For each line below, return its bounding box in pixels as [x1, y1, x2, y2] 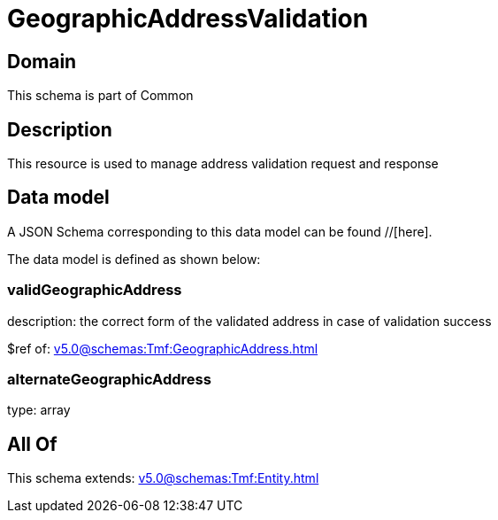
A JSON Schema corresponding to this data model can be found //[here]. [7, 223, 433, 239]
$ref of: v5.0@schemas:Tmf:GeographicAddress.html [7, 340, 318, 356]
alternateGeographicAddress [7, 369, 211, 388]
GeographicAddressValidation [7, 4, 369, 34]
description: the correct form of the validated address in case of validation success [7, 313, 492, 329]
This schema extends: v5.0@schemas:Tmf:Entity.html [7, 470, 319, 486]
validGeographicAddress [7, 281, 182, 299]
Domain [7, 50, 77, 73]
